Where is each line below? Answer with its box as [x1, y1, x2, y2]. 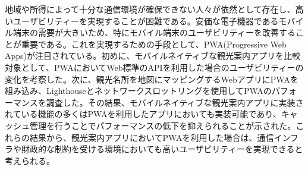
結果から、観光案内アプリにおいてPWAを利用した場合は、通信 [29, 131, 274, 143]
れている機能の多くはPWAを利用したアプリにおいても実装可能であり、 [5, 108, 281, 120]
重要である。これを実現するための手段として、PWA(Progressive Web [21, 37, 287, 50]
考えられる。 [5, 154, 55, 166]
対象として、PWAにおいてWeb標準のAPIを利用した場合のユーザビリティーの [5, 61, 304, 73]
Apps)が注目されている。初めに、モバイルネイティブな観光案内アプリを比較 [5, 49, 301, 62]
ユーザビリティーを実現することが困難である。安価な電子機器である [12, 14, 279, 27]
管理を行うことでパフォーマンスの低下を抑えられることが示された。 [29, 119, 296, 131]
